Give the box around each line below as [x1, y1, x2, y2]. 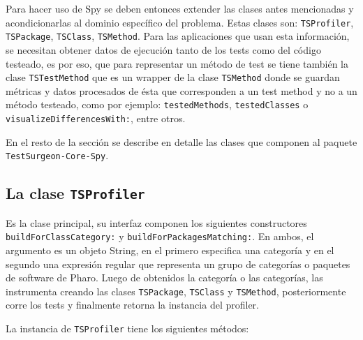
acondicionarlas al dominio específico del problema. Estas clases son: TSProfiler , [6, 15, 354, 29]
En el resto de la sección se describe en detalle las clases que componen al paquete [6, 134, 357, 149]
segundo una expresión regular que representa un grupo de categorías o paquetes [6, 256, 350, 271]
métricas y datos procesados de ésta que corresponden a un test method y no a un [6, 83, 357, 98]
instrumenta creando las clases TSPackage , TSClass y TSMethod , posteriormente [6, 283, 346, 298]
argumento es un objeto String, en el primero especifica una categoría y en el [6, 242, 334, 257]
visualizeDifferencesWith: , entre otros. [6, 111, 186, 125]
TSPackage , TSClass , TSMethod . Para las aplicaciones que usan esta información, [6, 29, 350, 43]
